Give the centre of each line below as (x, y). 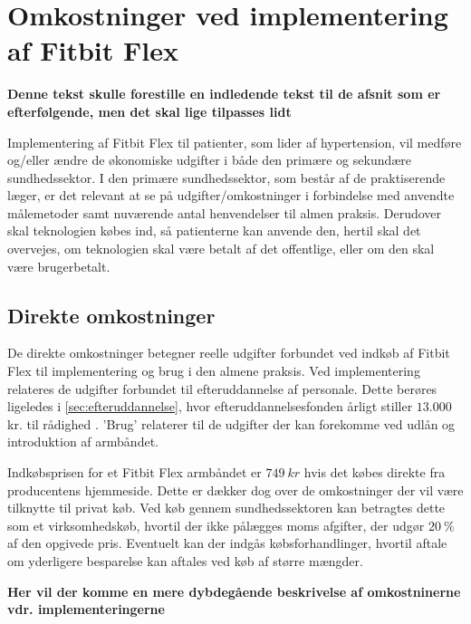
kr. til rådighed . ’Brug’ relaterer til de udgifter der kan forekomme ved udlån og (231, 423)
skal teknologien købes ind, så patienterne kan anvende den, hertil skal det (214, 230)
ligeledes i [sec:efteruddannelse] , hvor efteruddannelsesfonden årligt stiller (210, 406)
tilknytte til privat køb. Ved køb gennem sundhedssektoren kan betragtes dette (226, 508)
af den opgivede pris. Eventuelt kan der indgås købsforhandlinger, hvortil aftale (227, 543)
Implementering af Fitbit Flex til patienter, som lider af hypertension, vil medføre (235, 142)
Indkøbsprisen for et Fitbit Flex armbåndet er (135, 472)
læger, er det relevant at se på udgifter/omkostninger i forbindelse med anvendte (231, 195)
